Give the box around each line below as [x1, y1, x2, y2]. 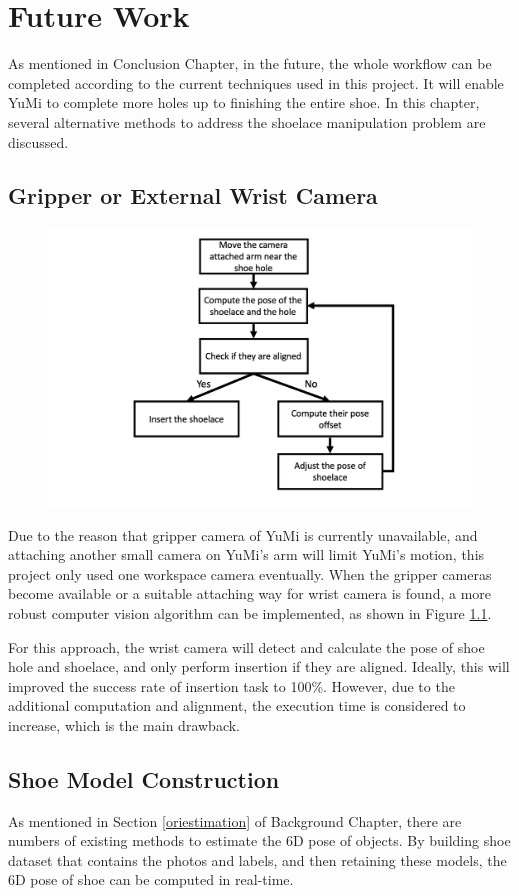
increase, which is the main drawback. [8, 714, 240, 735]
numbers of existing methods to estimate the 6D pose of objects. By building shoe [8, 830, 511, 851]
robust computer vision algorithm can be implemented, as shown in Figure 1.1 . [8, 602, 492, 623]
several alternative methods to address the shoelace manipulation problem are [8, 111, 486, 132]
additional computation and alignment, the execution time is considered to [8, 695, 466, 716]
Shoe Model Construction [8, 763, 280, 794]
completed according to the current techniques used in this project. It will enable [8, 72, 504, 93]
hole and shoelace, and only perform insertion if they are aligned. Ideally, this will [8, 656, 510, 677]
